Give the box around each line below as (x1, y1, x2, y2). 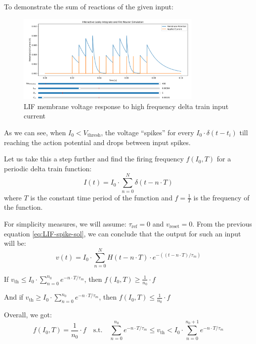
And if (4, 292, 23, 302)
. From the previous (192, 218, 252, 229)
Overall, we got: (4, 309, 52, 320)
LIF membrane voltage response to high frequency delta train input (24, 101, 229, 111)
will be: (4, 238, 26, 248)
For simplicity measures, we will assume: (4, 218, 127, 229)
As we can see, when (4, 127, 66, 137)
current (24, 111, 46, 121)
